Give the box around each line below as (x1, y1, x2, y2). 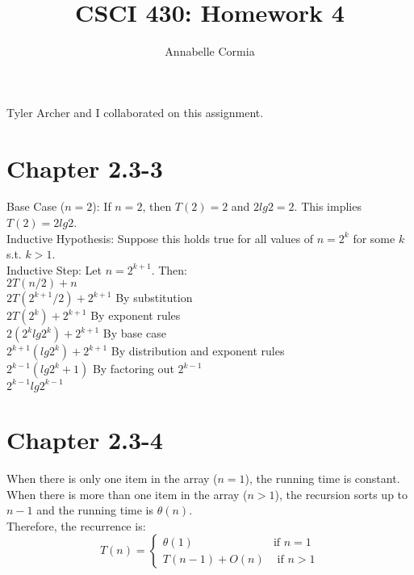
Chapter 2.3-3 (6, 151, 163, 184)
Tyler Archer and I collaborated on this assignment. (6, 103, 264, 120)
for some (353, 229, 395, 246)
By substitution (115, 289, 193, 306)
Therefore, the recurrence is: (6, 517, 146, 534)
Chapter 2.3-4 (6, 423, 163, 456)
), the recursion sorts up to (274, 485, 408, 502)
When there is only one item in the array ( (6, 470, 218, 487)
